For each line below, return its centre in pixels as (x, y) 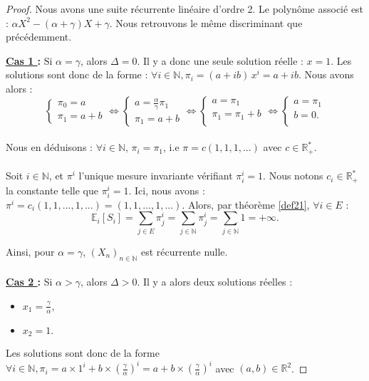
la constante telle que (52, 190)
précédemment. (39, 37)
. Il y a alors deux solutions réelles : (215, 282)
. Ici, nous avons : (167, 190)
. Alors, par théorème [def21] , (246, 204)
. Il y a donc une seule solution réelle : (220, 60)
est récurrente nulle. (184, 251)
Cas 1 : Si (29, 60)
